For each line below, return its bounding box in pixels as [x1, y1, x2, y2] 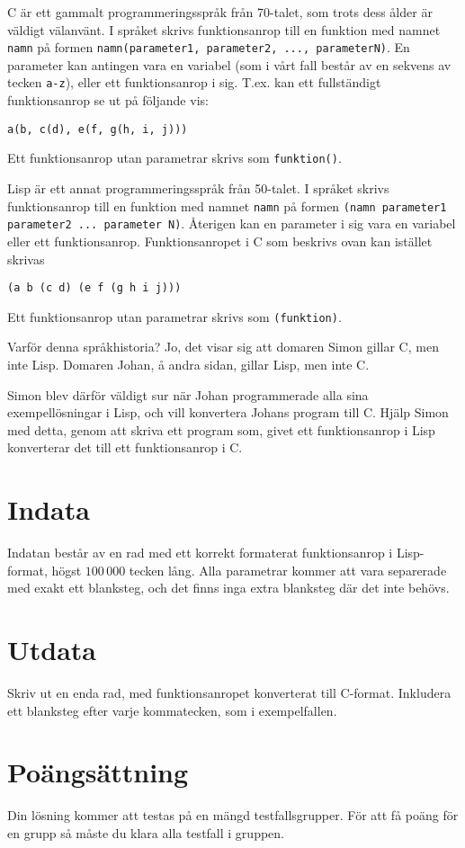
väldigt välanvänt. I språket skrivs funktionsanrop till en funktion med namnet [7, 20, 441, 39]
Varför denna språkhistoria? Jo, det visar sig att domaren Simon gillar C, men [7, 337, 439, 356]
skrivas [7, 249, 45, 268]
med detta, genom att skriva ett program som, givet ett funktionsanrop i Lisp [7, 420, 435, 439]
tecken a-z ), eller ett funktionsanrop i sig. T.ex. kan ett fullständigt [7, 73, 381, 92]
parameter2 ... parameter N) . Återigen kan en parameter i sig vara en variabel [7, 214, 456, 233]
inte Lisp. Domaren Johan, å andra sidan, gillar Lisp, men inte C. [7, 355, 370, 373]
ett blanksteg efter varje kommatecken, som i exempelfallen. [7, 701, 337, 719]
